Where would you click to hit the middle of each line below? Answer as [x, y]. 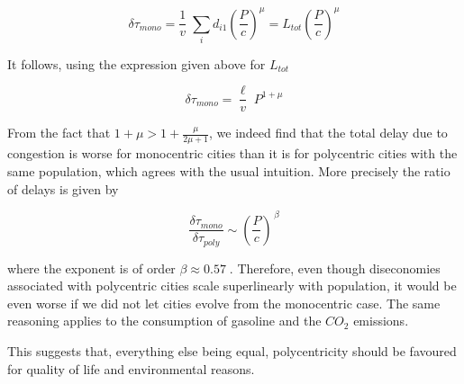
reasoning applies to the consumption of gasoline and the [164, 321]
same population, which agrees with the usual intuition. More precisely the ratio [229, 170]
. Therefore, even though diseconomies [335, 268]
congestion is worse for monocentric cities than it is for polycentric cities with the [232, 153]
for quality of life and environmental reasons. [131, 368]
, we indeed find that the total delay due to [328, 133]
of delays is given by [63, 188]
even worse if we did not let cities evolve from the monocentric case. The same [224, 303]
